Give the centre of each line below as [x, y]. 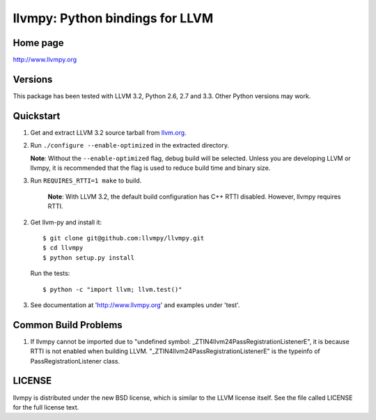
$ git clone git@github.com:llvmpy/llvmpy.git [124, 238]
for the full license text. [46, 407]
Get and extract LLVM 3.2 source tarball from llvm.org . [109, 132]
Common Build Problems [68, 325]
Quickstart [37, 116]
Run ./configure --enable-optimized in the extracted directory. [130, 146]
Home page [38, 43]
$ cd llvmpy [63, 248]
